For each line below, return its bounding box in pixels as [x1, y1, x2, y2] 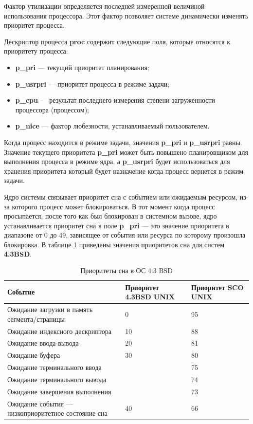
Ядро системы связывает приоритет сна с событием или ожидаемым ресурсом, [4, 191, 238, 202]
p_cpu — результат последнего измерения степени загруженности [15, 95, 216, 105]
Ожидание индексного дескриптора [7, 326, 111, 336]
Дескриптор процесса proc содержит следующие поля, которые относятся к [4, 36, 231, 46]
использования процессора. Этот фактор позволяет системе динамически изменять [4, 10, 249, 20]
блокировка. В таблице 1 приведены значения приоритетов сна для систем [4, 239, 225, 249]
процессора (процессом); [15, 104, 89, 114]
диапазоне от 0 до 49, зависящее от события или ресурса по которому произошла [4, 230, 246, 240]
